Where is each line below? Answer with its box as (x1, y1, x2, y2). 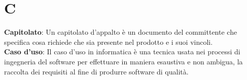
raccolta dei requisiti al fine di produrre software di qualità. (4, 66, 189, 76)
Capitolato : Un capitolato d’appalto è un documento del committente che (4, 27, 237, 37)
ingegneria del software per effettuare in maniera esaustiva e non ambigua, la (4, 56, 243, 66)
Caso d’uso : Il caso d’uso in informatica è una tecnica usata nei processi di (4, 46, 240, 57)
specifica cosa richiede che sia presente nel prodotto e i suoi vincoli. (4, 36, 213, 47)
